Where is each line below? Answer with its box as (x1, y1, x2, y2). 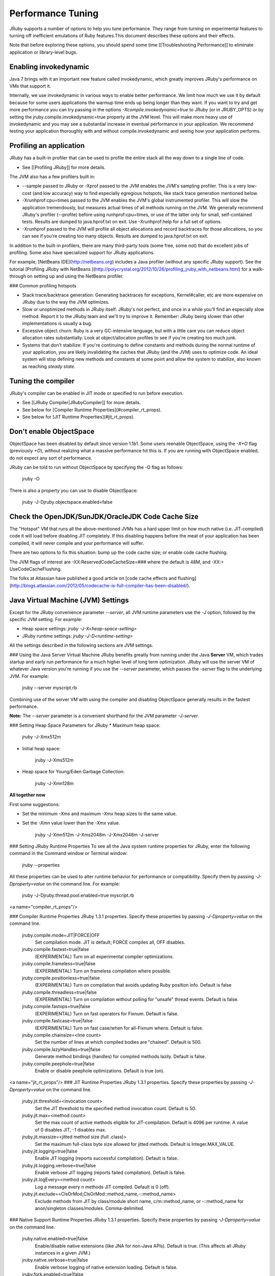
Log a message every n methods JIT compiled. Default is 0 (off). (35, 1184, 170, 1190)
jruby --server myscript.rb (22, 684, 77, 691)
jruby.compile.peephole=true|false (22, 1061, 95, 1067)
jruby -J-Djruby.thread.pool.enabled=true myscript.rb (22, 892, 134, 898)
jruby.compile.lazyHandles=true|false (22, 1046, 101, 1052)
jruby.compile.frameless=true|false (22, 961, 96, 967)
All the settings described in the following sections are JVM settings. (9, 642, 154, 648)
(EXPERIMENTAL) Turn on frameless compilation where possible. (35, 968, 172, 974)
